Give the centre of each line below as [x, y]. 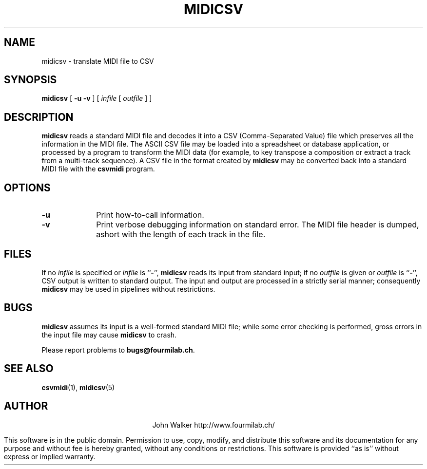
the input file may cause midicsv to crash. [109, 335]
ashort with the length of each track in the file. [181, 234]
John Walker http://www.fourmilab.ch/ [213, 425]
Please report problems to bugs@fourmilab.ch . [118, 350]
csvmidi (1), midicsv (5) [78, 387]
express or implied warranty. [50, 456]
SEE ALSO [29, 369]
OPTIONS [27, 188]
